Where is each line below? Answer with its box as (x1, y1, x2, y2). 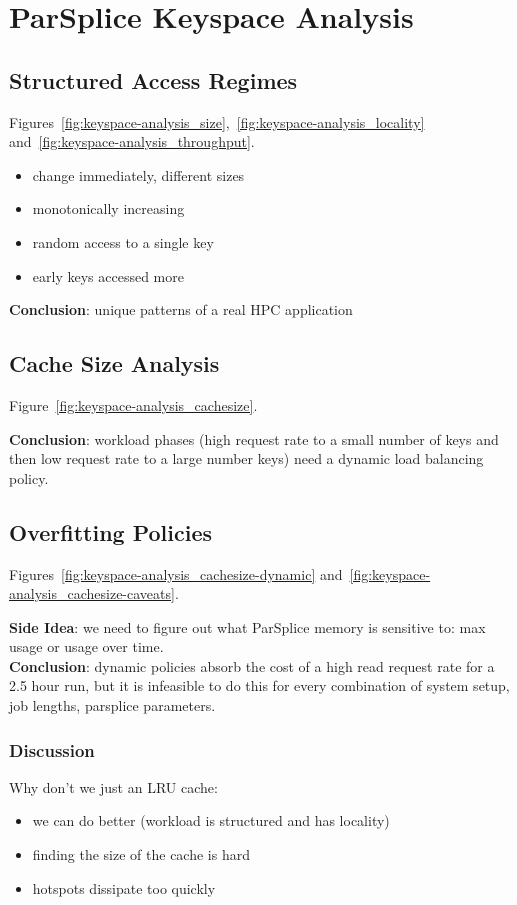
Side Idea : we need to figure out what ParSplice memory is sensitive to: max (9, 616, 486, 637)
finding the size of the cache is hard (32, 844, 250, 865)
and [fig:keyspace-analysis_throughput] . (9, 131, 255, 152)
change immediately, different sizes (32, 164, 245, 185)
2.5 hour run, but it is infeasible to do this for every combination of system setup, (9, 675, 510, 696)
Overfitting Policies (9, 516, 213, 547)
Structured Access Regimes (9, 64, 298, 95)
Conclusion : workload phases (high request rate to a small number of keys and (9, 428, 499, 449)
